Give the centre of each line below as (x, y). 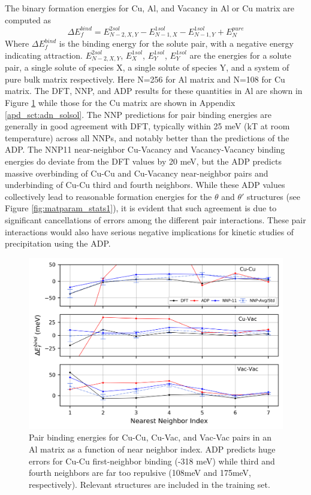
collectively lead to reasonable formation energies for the (108, 196)
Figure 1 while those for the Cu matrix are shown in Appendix (120, 102)
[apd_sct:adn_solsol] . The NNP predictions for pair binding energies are (138, 114)
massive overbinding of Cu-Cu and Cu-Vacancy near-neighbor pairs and (137, 173)
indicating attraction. (44, 55)
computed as (28, 19)
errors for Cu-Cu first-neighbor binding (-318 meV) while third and (152, 461)
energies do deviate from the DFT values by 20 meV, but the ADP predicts (143, 161)
